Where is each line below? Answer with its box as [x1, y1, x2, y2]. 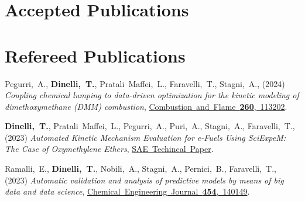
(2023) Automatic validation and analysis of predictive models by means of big [5, 174, 284, 186]
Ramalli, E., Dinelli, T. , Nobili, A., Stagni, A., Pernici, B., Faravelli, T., [5, 162, 276, 175]
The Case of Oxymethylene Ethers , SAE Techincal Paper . [5, 143, 214, 155]
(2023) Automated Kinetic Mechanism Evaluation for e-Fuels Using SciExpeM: [5, 131, 286, 143]
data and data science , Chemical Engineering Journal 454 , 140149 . [5, 185, 250, 197]
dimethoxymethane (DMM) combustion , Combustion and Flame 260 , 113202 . [5, 100, 287, 112]
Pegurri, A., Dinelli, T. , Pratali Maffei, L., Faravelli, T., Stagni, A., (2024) [5, 77, 285, 89]
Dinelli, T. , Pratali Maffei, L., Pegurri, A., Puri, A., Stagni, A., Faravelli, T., [5, 120, 295, 132]
